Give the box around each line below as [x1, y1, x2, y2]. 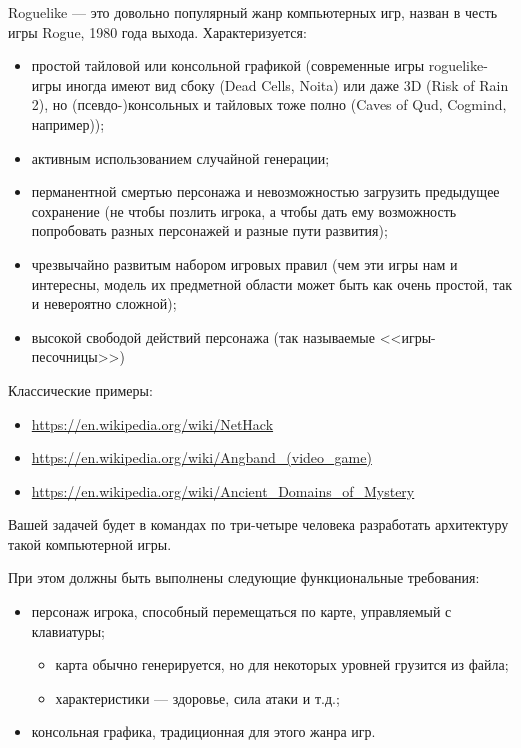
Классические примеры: [8, 379, 153, 400]
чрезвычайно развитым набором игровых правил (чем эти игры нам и [31, 253, 458, 274]
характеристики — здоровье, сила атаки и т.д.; [55, 687, 340, 708]
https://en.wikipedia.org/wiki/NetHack [31, 413, 274, 434]
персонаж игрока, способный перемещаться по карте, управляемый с [31, 601, 452, 622]
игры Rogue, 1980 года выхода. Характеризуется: [8, 21, 307, 42]
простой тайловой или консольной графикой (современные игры [31, 55, 425, 76]
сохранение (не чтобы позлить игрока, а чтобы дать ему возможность [31, 200, 457, 221]
